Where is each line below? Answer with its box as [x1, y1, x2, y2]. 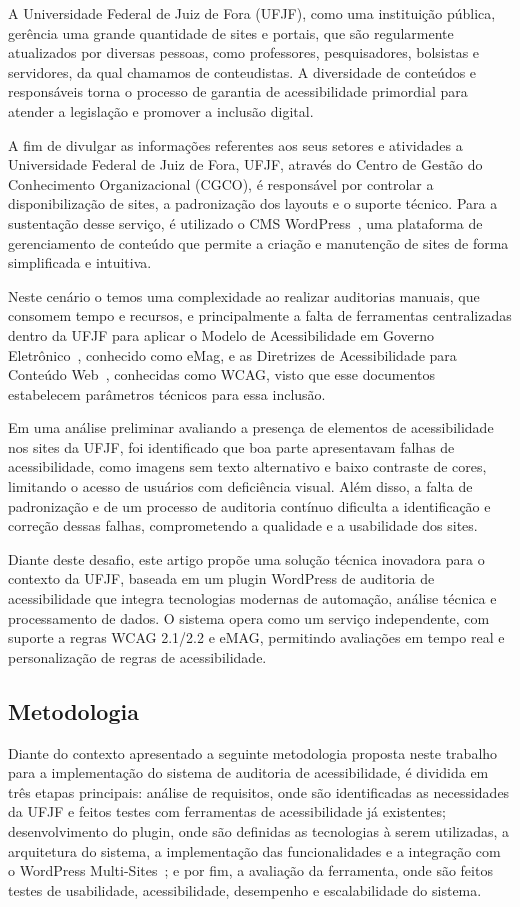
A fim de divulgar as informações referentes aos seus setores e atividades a [8, 134, 463, 155]
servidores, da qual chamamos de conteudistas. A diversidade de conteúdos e [8, 61, 477, 82]
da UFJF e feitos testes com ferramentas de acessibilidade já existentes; [8, 801, 446, 822]
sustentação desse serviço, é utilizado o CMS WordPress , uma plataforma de [8, 212, 483, 233]
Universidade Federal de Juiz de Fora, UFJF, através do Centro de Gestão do [8, 154, 483, 175]
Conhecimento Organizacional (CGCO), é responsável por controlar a [8, 173, 434, 194]
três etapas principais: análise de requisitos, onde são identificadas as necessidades [8, 781, 510, 802]
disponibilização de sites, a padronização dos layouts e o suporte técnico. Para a [8, 193, 498, 214]
